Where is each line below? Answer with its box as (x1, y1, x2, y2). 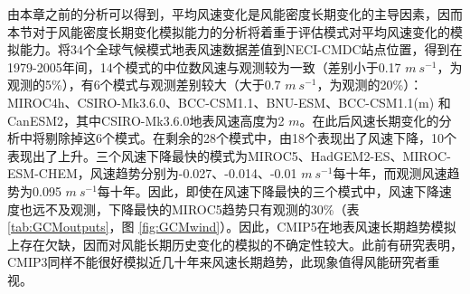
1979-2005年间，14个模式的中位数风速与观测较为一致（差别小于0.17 (7, 57, 401, 76)
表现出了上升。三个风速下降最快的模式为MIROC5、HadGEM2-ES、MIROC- (7, 146, 451, 165)
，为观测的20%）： (316, 75, 423, 94)
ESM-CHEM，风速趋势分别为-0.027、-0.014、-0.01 (7, 164, 297, 183)
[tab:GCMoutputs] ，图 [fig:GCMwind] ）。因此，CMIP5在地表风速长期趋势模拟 (7, 217, 456, 236)
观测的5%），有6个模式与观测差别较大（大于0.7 (7, 75, 281, 94)
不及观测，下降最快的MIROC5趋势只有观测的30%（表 (44, 199, 360, 218)
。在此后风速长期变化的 (299, 110, 439, 129)
